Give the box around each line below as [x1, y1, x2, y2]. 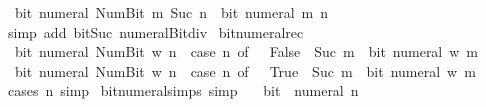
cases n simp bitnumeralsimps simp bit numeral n [7, 80, 359, 101]
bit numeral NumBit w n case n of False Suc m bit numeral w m [14, 41, 479, 62]
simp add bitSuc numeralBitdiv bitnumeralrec [7, 21, 304, 42]
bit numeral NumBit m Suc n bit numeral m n [14, 2, 328, 22]
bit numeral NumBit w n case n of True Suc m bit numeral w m [14, 60, 476, 81]
